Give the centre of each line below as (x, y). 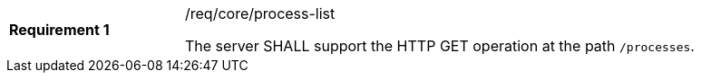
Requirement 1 (59, 30)
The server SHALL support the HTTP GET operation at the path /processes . (440, 46)
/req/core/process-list (260, 13)
